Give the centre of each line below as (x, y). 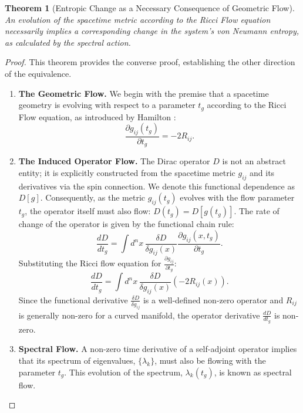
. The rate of (257, 211)
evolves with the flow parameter (237, 197)
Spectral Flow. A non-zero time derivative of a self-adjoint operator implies (158, 349)
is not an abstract (254, 161)
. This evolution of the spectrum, (123, 372)
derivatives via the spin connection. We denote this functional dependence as (156, 186)
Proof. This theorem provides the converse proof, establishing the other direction (150, 62)
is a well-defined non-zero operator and (213, 299)
